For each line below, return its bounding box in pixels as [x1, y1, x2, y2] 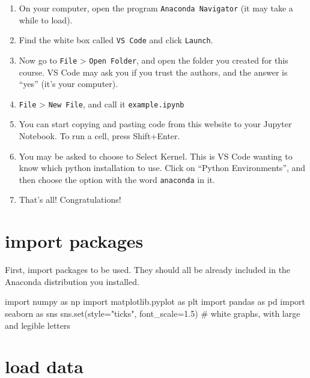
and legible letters [5, 319, 71, 331]
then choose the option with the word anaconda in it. [19, 173, 215, 185]
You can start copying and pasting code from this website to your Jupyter [19, 118, 292, 130]
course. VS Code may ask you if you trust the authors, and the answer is [19, 65, 288, 78]
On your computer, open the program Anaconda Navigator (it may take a [19, 2, 293, 14]
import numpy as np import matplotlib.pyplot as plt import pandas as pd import [5, 295, 306, 308]
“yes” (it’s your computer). [19, 77, 118, 90]
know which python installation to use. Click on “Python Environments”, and [19, 161, 306, 174]
